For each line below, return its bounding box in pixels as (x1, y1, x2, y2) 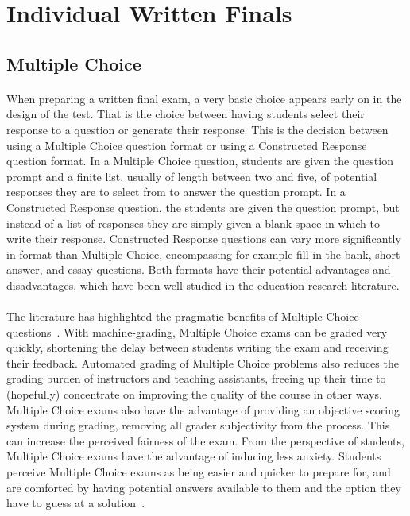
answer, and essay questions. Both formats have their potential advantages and (6, 261, 391, 278)
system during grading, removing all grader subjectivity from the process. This (6, 417, 390, 433)
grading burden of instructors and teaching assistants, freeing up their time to (6, 370, 386, 387)
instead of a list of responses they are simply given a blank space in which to (6, 214, 380, 231)
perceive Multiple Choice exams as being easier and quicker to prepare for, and (6, 464, 391, 479)
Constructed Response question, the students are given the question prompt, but (6, 198, 400, 215)
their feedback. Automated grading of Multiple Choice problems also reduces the (6, 354, 399, 371)
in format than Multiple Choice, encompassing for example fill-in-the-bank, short (6, 245, 400, 262)
